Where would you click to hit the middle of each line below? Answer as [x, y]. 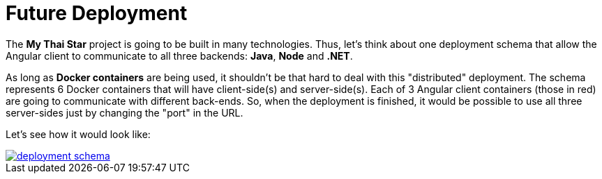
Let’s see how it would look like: [78, 134]
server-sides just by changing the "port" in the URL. [125, 112]
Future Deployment [97, 13]
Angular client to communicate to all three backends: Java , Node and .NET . [179, 56]
